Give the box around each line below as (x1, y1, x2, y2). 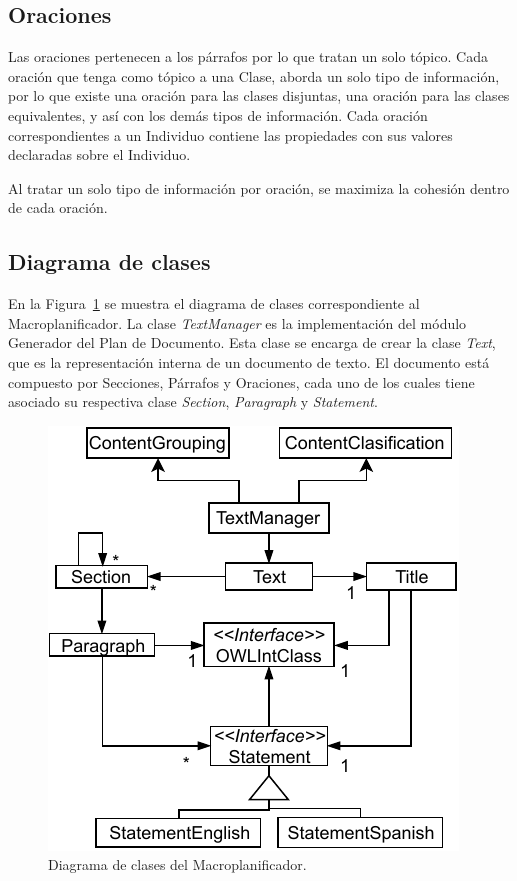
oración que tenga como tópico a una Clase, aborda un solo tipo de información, (8, 65, 500, 86)
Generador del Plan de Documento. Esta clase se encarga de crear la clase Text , (8, 332, 496, 353)
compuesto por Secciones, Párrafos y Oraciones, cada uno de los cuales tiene (8, 371, 475, 392)
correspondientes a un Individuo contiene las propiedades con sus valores (8, 124, 453, 145)
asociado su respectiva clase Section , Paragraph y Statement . (8, 391, 378, 412)
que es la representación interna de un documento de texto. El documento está (8, 351, 490, 372)
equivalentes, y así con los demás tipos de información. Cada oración (8, 104, 428, 125)
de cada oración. (8, 197, 108, 218)
